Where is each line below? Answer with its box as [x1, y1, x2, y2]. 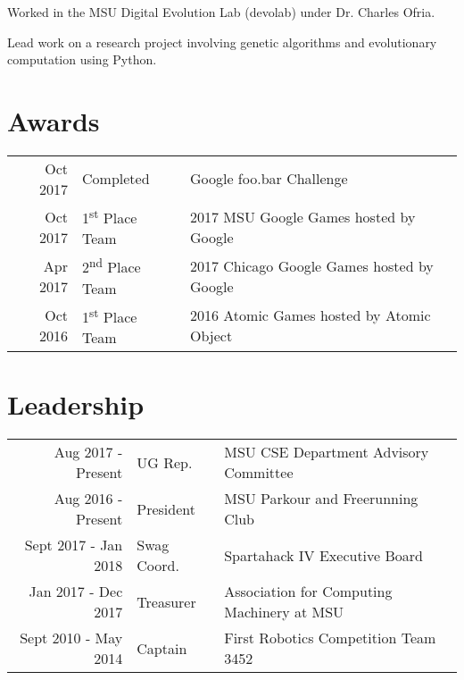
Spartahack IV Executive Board [224, 544, 423, 566]
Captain [137, 637, 187, 659]
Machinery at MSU [224, 601, 344, 623]
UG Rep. [137, 451, 193, 473]
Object [189, 325, 233, 347]
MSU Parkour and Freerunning [224, 488, 418, 509]
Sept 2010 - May [20, 627, 123, 649]
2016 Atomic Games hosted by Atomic [189, 305, 431, 326]
